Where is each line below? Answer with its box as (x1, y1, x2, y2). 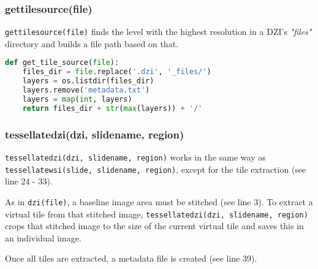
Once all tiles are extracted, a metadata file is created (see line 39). (5, 252, 257, 265)
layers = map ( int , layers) (22, 94, 132, 104)
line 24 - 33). (5, 175, 53, 188)
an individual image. (5, 231, 81, 244)
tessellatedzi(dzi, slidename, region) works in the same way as (5, 150, 266, 163)
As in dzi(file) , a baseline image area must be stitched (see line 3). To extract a (5, 195, 313, 208)
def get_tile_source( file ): (5, 58, 119, 67)
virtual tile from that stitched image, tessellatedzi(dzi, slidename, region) (5, 207, 308, 220)
